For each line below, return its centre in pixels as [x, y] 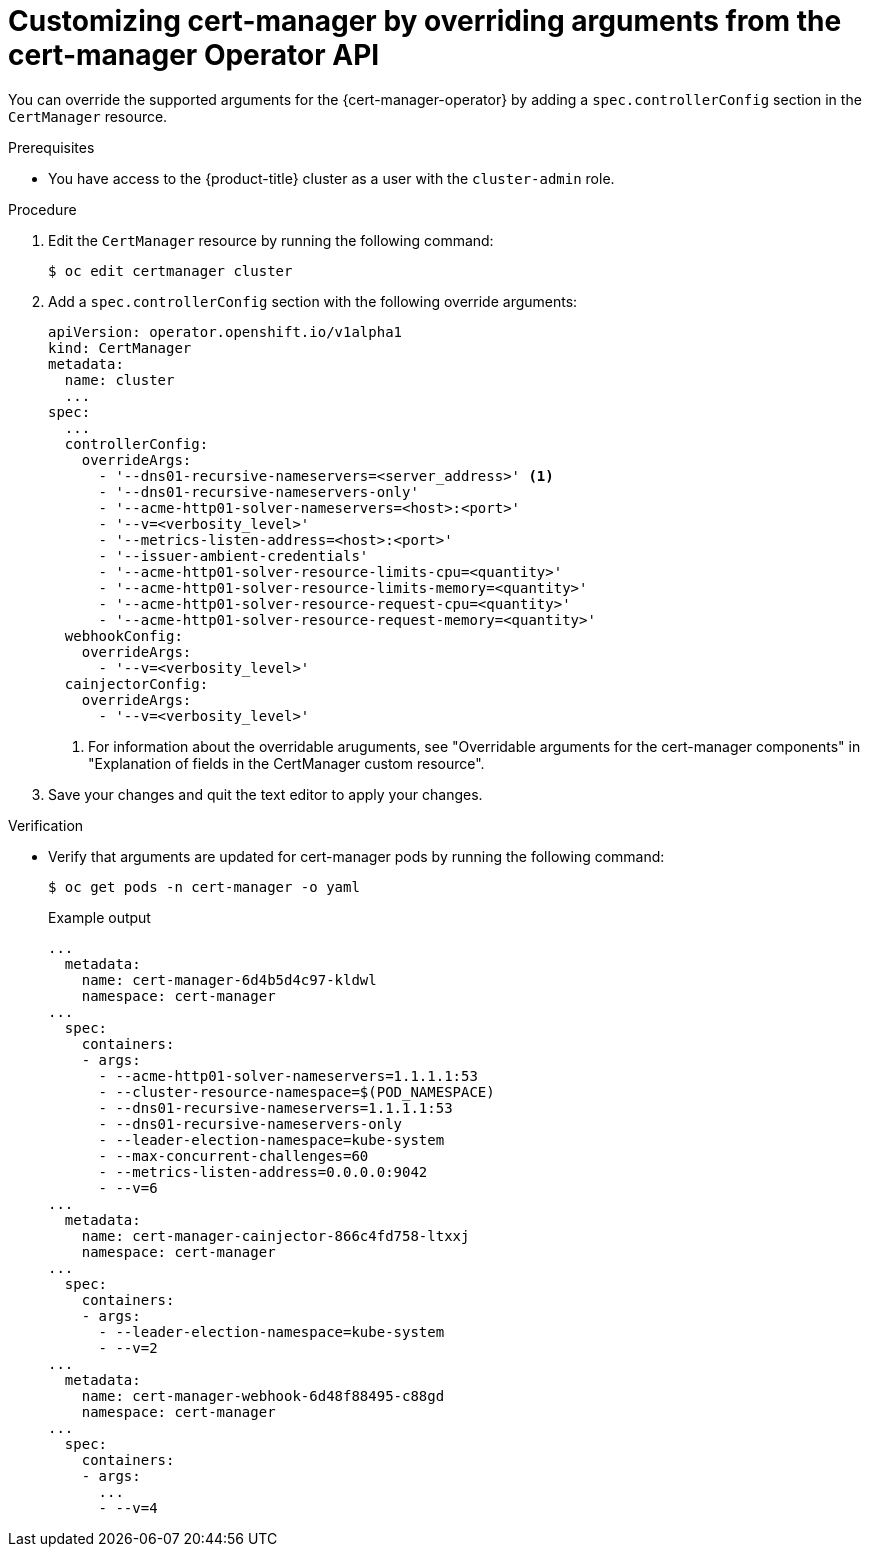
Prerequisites [51, 147]
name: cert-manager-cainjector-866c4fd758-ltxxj [275, 1235]
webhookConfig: [123, 635]
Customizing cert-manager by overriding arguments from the [425, 21]
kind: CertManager [120, 347]
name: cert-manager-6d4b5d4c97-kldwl [229, 979]
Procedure [42, 209]
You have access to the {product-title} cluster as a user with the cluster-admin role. [331, 178]
